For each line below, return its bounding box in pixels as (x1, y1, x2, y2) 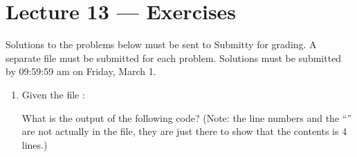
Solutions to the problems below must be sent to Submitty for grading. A (6, 37, 317, 52)
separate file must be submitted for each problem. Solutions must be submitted (6, 50, 342, 65)
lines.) (21, 137, 48, 151)
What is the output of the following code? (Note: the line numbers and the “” (21, 110, 351, 125)
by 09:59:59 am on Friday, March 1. (6, 64, 156, 78)
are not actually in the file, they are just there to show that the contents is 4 (21, 124, 347, 138)
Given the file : (21, 87, 85, 101)
